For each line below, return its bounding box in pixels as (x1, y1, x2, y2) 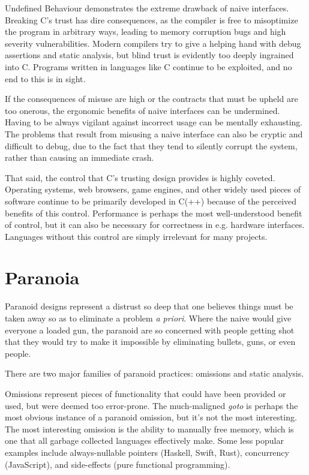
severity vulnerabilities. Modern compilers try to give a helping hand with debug (5, 37, 301, 49)
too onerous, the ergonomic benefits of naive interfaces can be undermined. (5, 104, 280, 116)
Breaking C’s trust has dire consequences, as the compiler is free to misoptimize (5, 13, 298, 26)
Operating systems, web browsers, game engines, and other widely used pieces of (5, 183, 301, 196)
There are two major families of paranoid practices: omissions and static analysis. (5, 367, 304, 380)
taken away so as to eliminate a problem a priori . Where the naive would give (5, 312, 292, 324)
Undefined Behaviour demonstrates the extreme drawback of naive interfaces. (5, 2, 289, 14)
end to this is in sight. (5, 72, 86, 85)
